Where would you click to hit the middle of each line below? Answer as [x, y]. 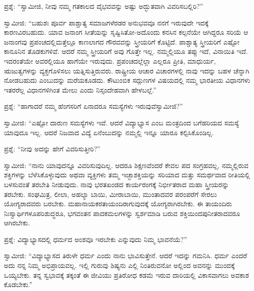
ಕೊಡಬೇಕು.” [18, 284]
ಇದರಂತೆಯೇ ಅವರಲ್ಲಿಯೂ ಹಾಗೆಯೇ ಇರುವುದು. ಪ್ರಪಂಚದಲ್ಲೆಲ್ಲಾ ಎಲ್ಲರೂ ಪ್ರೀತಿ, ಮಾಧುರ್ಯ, [110, 61]
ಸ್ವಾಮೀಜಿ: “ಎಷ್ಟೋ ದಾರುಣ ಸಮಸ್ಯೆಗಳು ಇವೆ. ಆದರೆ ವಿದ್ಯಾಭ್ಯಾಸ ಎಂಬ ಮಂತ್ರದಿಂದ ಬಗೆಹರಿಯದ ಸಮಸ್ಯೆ [122, 122]
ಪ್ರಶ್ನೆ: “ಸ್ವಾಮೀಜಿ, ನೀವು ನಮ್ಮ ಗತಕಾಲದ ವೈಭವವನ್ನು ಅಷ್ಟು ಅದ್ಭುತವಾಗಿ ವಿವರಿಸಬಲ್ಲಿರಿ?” [104, 6]
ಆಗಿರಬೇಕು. [17, 223]
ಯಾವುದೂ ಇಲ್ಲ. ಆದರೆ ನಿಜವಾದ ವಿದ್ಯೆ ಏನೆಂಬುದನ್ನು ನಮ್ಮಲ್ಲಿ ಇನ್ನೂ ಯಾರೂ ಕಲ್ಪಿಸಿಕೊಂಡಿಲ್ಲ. [109, 132]
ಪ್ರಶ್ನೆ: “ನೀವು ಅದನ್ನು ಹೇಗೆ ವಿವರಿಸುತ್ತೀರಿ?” [52, 149]
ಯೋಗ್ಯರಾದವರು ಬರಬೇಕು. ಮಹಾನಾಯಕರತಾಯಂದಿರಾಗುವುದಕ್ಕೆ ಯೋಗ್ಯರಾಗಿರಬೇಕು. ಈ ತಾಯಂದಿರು [118, 204]
